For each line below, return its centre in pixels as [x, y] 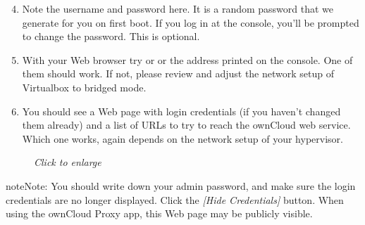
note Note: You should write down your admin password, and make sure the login [181, 185]
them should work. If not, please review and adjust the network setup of [178, 73]
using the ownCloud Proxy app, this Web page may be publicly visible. [159, 213]
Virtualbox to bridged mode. [84, 87]
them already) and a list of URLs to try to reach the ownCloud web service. [186, 125]
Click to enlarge [68, 162]
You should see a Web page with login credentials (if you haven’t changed [181, 111]
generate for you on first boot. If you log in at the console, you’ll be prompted [191, 22]
